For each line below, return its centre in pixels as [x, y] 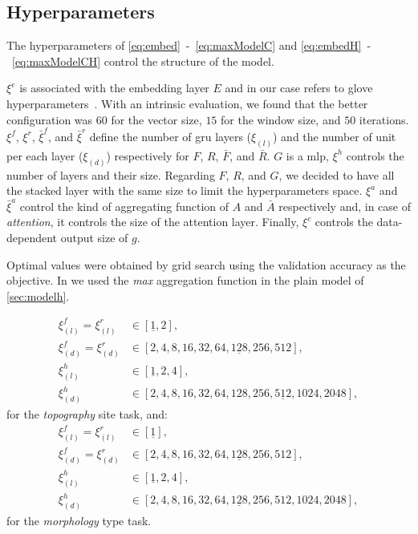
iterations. [384, 119]
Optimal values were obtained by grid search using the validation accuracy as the [206, 264]
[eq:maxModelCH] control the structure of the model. [143, 61]
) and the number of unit [334, 136]
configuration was [50, 119]
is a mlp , [307, 155]
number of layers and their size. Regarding [111, 174]
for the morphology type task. [79, 521]
